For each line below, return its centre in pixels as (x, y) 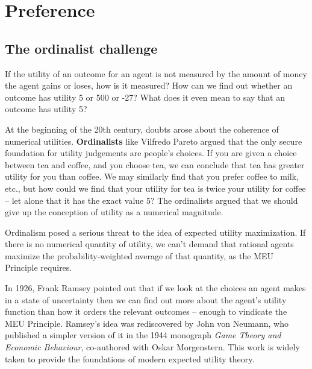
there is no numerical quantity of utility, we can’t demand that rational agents (149, 244)
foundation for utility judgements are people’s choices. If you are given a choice (151, 153)
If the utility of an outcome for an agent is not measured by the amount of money (156, 73)
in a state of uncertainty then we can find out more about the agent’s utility (146, 299)
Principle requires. (39, 267)
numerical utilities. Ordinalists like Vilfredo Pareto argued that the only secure (154, 141)
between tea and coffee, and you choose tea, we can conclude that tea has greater (155, 164)
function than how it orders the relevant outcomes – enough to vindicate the (146, 311)
